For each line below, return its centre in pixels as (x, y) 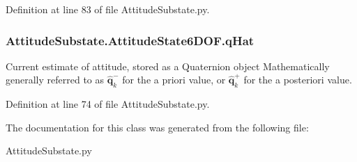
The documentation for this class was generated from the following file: (157, 127)
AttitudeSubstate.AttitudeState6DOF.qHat (130, 40)
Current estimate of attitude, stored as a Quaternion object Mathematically (168, 66)
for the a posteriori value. (298, 80)
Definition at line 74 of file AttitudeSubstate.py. (108, 104)
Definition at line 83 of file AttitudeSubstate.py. (108, 9)
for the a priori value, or (174, 80)
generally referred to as (55, 80)
